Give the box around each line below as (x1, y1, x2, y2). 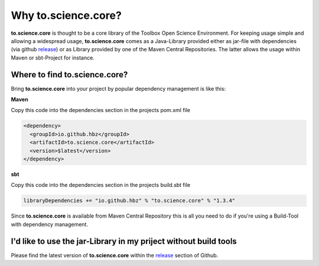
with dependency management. (11, 221, 89, 228)
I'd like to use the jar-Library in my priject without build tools (11, 236, 237, 246)
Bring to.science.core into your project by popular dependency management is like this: (11, 85, 226, 92)
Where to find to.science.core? (11, 70, 128, 80)
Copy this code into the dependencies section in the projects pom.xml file (11, 107, 191, 114)
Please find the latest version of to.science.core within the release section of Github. (11, 251, 219, 259)
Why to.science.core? (11, 9, 122, 22)
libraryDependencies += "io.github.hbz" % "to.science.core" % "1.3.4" (23, 198, 236, 204)
